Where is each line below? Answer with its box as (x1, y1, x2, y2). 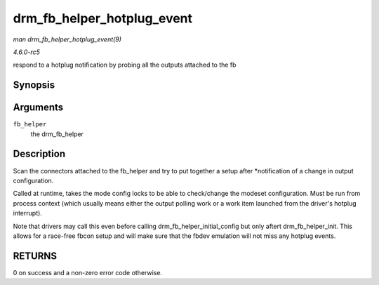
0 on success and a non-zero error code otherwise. (13, 268, 163, 277)
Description (13, 148, 66, 160)
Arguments (13, 102, 64, 114)
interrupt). (13, 209, 42, 218)
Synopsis (13, 79, 55, 91)
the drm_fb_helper (30, 130, 84, 138)
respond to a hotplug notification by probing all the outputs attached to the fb (13, 60, 237, 69)
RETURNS (13, 250, 58, 262)
